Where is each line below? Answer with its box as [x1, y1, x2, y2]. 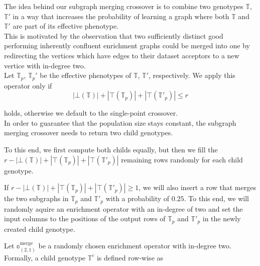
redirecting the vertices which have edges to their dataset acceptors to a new [4, 50, 239, 60]
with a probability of [105, 193, 170, 204]
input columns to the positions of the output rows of [4, 213, 166, 224]
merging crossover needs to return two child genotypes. [4, 127, 173, 138]
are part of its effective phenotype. [13, 21, 119, 31]
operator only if [4, 80, 52, 91]
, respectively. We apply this [149, 70, 235, 80]
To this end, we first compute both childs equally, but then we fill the [4, 144, 218, 154]
